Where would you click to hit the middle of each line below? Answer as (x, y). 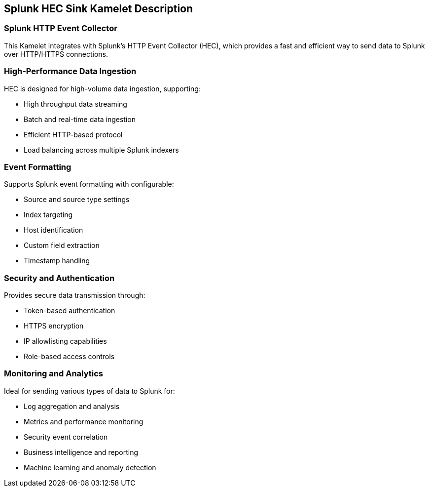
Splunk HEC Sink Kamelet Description (99, 9)
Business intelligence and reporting (81, 452)
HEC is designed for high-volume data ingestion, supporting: (102, 88)
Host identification (54, 230)
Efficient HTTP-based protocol (73, 134)
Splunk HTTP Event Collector (61, 28)
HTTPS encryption (54, 326)
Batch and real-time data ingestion (80, 119)
